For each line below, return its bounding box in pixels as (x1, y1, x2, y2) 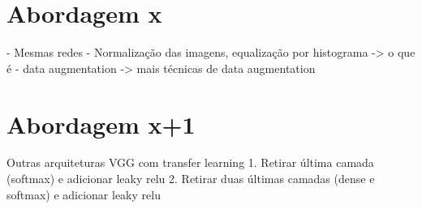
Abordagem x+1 (6, 107, 196, 140)
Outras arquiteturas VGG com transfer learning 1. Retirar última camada (6, 154, 374, 171)
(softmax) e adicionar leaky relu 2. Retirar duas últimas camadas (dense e (6, 170, 375, 187)
